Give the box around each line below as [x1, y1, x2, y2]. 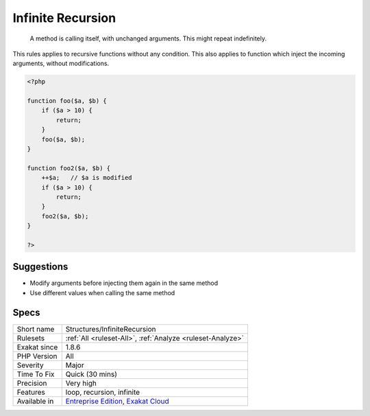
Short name [16, 324, 55, 334]
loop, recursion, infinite [65, 387, 140, 397]
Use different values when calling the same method [29, 288, 175, 297]
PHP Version [16, 351, 58, 360]
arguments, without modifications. [12, 59, 110, 68]
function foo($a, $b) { [27, 97, 108, 105]
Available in [16, 396, 54, 406]
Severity [16, 360, 44, 370]
